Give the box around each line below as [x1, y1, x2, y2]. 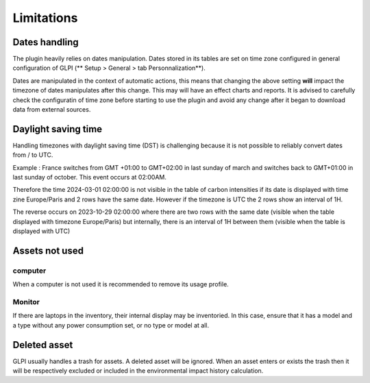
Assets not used [12, 245, 84, 256]
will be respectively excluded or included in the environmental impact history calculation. [12, 367, 264, 375]
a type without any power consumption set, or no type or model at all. [12, 321, 209, 329]
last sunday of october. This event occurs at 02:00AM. [12, 173, 167, 182]
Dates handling [12, 36, 79, 48]
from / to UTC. [12, 151, 53, 159]
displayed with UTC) [12, 227, 71, 236]
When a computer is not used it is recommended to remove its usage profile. [12, 280, 229, 288]
